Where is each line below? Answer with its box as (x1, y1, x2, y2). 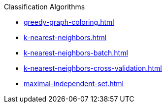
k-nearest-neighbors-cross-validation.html (24, 64, 162, 72)
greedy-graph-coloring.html (24, 18, 114, 26)
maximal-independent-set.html (24, 79, 124, 88)
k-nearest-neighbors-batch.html (24, 49, 128, 57)
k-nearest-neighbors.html (24, 33, 107, 42)
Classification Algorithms (4, 2, 85, 11)
